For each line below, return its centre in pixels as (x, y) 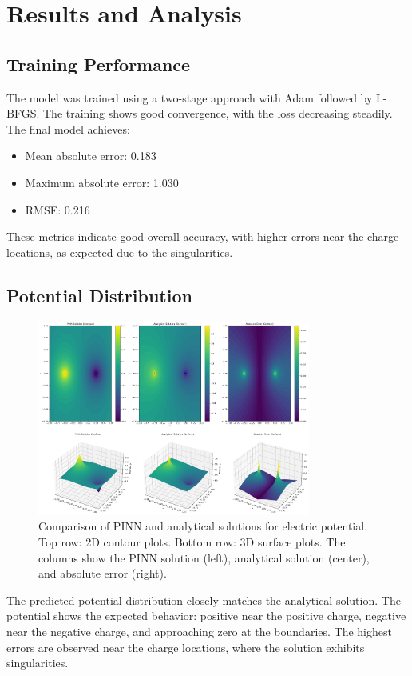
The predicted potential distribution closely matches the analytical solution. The (204, 600)
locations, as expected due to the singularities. (120, 252)
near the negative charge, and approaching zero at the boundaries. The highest (199, 632)
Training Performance (99, 64)
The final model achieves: (68, 128)
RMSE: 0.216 (57, 209)
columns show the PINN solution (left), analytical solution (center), (204, 557)
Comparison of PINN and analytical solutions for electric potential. (203, 526)
